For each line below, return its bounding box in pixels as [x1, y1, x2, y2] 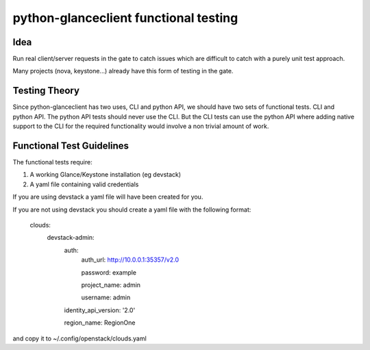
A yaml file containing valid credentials [29, 180, 139, 188]
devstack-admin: [47, 234, 95, 242]
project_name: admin [81, 281, 140, 289]
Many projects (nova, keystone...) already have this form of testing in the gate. [12, 67, 234, 75]
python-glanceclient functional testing [12, 10, 238, 25]
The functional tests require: [12, 158, 92, 166]
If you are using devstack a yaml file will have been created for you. [12, 192, 203, 201]
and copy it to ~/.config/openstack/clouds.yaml [12, 334, 147, 342]
